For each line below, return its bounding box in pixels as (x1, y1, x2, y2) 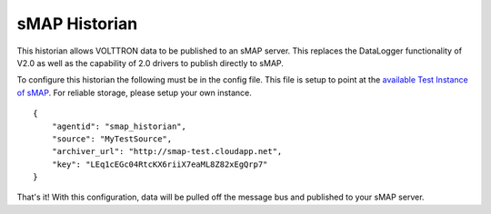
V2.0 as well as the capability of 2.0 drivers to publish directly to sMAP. (16, 57, 284, 68)
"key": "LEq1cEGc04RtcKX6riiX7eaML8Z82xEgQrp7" (51, 159, 268, 170)
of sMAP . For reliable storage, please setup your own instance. (16, 87, 252, 98)
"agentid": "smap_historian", (51, 121, 186, 131)
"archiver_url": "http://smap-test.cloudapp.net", (51, 146, 283, 157)
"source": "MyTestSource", (51, 133, 173, 144)
